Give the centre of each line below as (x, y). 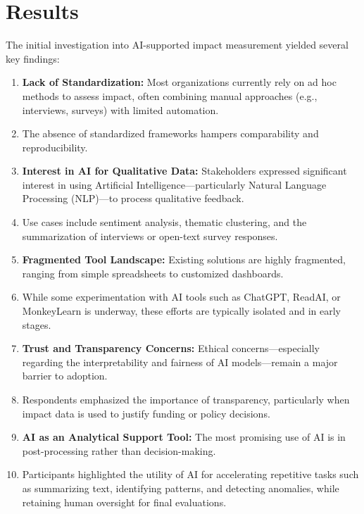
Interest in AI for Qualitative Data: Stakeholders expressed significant (184, 171)
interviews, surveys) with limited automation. (120, 109)
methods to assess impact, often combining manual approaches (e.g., (170, 95)
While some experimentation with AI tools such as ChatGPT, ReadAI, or (181, 297)
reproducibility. (55, 147)
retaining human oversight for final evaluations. (124, 502)
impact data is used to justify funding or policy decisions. (146, 413)
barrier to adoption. (65, 376)
